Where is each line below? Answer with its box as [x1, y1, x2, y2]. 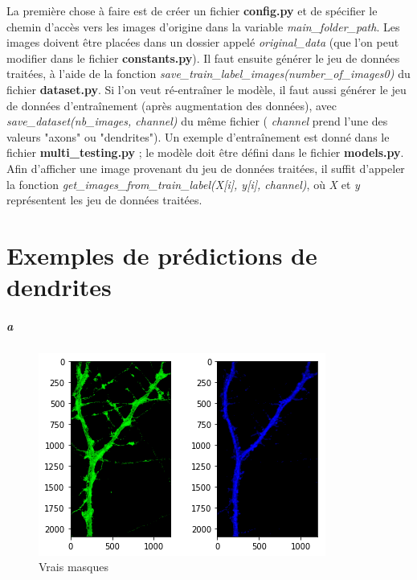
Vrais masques [39, 558, 108, 575]
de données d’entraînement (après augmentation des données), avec [6, 97, 337, 113]
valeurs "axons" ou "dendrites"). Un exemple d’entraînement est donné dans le [6, 128, 390, 145]
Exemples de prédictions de [6, 238, 317, 271]
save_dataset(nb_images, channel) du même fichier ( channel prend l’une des [6, 113, 388, 130]
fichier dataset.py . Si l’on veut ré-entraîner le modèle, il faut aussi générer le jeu [6, 80, 407, 97]
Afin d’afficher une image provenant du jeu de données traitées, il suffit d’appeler [6, 159, 405, 176]
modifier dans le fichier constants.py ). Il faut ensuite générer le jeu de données [6, 49, 400, 66]
